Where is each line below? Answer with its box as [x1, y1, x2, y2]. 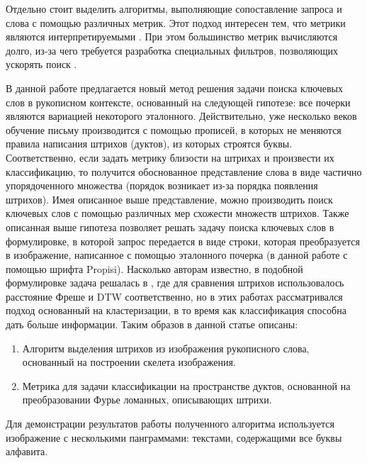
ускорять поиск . [6, 57, 77, 72]
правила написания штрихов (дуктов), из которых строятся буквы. [6, 136, 293, 151]
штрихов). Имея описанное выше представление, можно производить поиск [6, 191, 333, 206]
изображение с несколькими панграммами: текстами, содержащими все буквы [6, 430, 342, 445]
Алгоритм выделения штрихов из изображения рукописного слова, [22, 340, 310, 355]
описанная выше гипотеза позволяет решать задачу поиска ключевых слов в [6, 219, 334, 234]
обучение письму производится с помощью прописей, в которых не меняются [6, 122, 341, 137]
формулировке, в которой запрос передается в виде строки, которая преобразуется [6, 233, 360, 248]
